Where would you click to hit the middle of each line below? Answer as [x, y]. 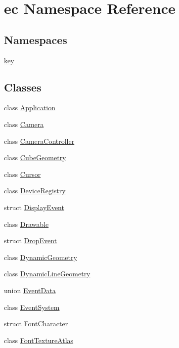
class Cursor [22, 174]
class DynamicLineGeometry [47, 274]
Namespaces [36, 39]
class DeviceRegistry [35, 191]
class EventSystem [32, 307]
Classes [23, 87]
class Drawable [26, 224]
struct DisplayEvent [34, 207]
